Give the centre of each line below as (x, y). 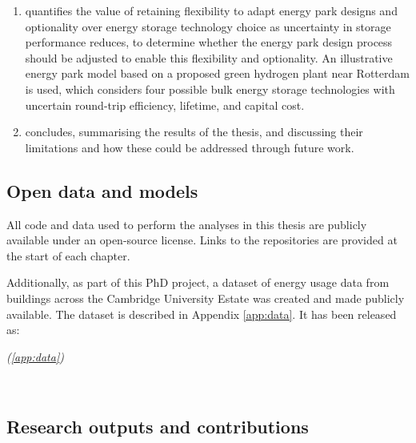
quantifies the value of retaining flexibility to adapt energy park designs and (211, 10)
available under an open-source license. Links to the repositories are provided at (202, 240)
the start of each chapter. (68, 255)
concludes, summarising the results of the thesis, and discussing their (194, 132)
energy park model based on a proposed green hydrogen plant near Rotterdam (217, 73)
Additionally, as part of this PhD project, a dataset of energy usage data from (198, 282)
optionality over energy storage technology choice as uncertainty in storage (208, 26)
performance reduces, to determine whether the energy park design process (209, 42)
